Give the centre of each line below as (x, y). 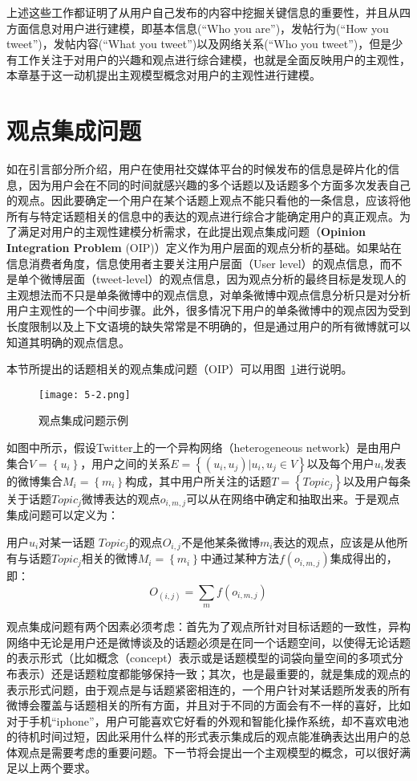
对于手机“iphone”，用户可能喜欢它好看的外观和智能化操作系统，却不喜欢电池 (208, 720)
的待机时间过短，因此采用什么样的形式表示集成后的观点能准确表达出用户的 (203, 736)
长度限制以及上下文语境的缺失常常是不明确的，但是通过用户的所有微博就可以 (208, 326)
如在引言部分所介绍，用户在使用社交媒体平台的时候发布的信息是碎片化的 (197, 169)
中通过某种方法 (239, 558)
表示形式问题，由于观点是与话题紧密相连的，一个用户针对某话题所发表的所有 (208, 689)
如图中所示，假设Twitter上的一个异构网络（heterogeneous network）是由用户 (204, 447)
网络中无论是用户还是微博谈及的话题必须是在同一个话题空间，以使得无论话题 (208, 642)
